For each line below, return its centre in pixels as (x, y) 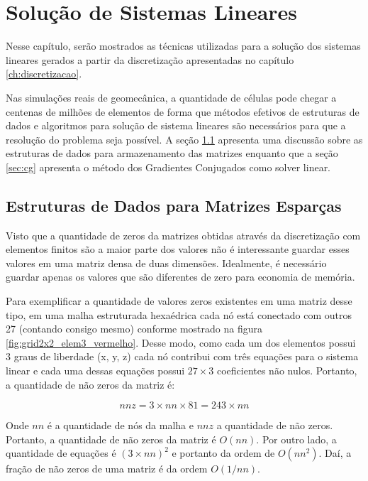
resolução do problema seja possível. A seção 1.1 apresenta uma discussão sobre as (184, 139)
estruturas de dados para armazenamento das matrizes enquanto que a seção (172, 153)
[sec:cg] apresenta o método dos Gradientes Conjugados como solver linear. (168, 167)
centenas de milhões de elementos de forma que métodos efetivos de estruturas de (183, 111)
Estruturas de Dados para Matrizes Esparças (174, 205)
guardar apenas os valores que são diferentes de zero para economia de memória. (180, 277)
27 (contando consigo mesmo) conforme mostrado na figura (134, 329)
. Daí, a (335, 453)
